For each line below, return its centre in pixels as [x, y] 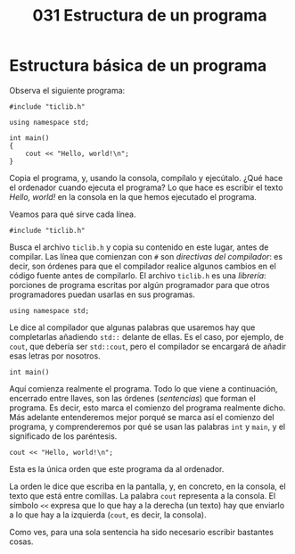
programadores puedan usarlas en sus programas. [102, 294]
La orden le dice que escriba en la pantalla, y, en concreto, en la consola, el [148, 486]
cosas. [21, 542]
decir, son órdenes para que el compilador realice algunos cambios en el [143, 266]
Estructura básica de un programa [138, 66]
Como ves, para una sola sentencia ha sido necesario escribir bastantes [142, 532]
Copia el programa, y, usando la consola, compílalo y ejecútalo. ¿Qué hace [146, 178]
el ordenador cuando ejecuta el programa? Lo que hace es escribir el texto [146, 187]
